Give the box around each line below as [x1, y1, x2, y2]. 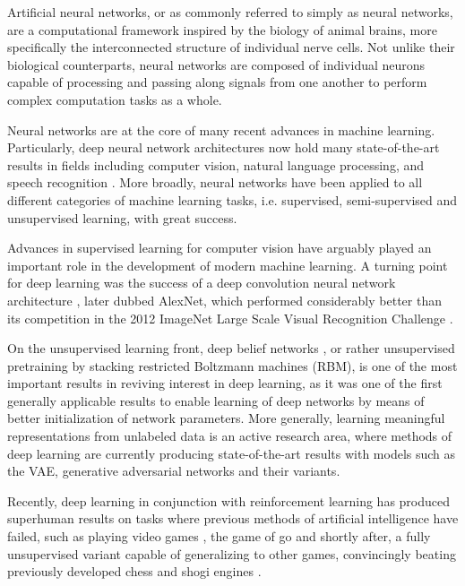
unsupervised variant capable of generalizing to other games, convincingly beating [7, 544, 456, 563]
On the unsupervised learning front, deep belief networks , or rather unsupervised [7, 339, 455, 358]
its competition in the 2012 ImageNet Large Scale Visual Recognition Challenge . [7, 308, 453, 327]
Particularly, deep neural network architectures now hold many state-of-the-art [7, 138, 440, 157]
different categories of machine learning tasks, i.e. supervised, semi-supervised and [7, 190, 458, 209]
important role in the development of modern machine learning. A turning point [7, 255, 448, 274]
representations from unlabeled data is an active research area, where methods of [7, 427, 452, 445]
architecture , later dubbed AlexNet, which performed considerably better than [7, 290, 442, 309]
